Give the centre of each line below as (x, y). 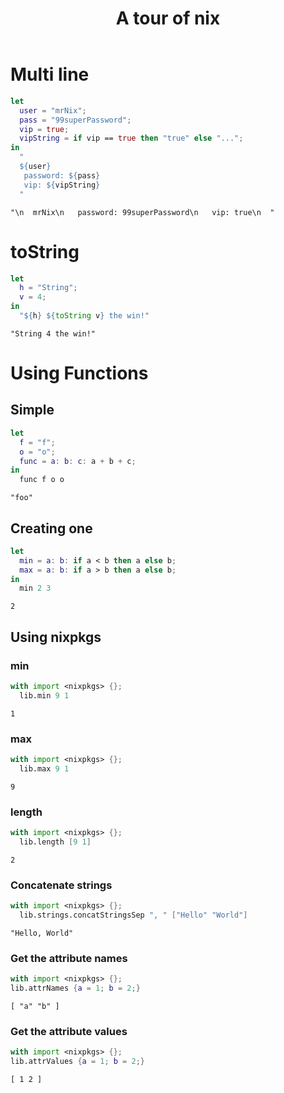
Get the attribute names (69, 958)
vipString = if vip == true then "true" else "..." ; (131, 138)
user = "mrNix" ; (53, 110)
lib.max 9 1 (44, 768)
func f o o (42, 480)
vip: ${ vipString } (62, 185)
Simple (32, 410)
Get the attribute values (69, 1031)
